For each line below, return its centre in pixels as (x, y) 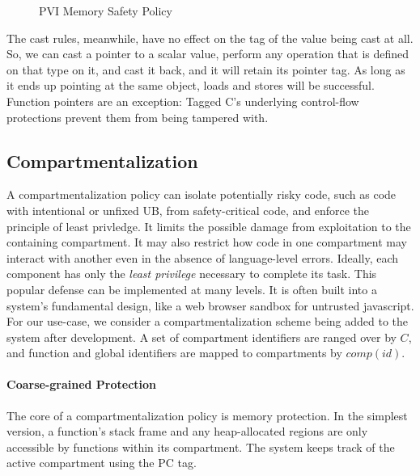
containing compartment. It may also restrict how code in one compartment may (207, 242)
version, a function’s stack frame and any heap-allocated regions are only (187, 431)
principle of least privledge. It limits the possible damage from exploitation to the (209, 226)
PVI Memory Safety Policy (106, 11)
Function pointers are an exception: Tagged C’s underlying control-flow (183, 101)
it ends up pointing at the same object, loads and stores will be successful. (191, 85)
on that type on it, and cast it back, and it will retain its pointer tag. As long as (206, 69)
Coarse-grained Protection (82, 384)
